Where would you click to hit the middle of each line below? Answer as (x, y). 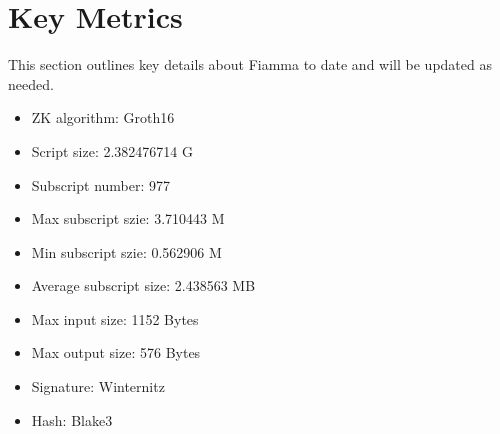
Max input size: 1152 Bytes (115, 318)
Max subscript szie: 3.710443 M (128, 218)
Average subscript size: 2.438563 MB (143, 285)
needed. (31, 83)
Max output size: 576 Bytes (116, 352)
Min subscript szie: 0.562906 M (126, 251)
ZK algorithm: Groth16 (103, 117)
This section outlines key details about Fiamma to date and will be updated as (250, 64)
